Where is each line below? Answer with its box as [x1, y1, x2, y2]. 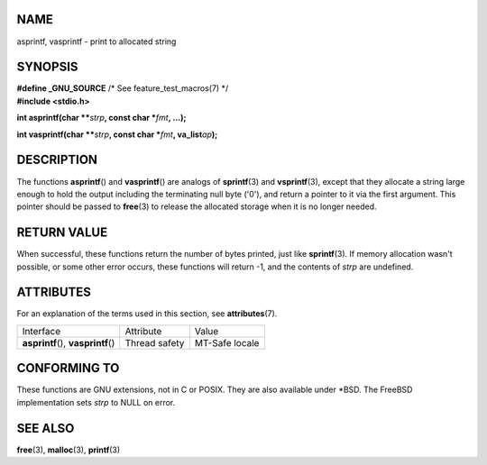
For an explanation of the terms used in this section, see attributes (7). [16, 308, 278, 319]
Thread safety [124, 336, 185, 349]
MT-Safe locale [194, 336, 260, 349]
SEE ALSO [16, 420, 75, 436]
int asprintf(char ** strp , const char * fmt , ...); [16, 113, 187, 123]
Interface [22, 324, 61, 337]
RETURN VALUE [16, 225, 108, 241]
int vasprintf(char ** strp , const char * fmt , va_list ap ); [16, 129, 218, 140]
